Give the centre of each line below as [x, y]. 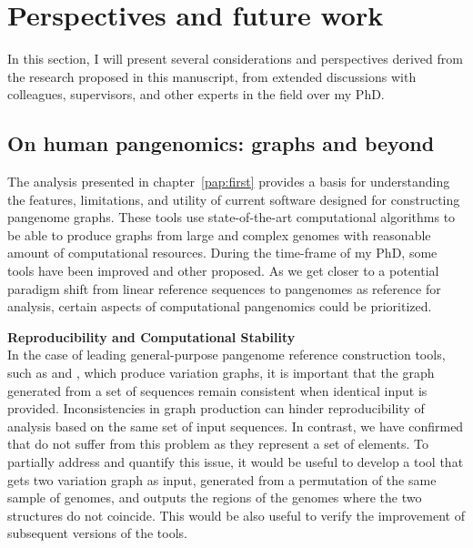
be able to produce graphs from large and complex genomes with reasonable [219, 234]
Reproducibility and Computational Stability [151, 336]
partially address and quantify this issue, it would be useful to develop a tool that [236, 462]
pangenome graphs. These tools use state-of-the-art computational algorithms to [231, 217]
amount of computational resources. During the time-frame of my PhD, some [222, 253]
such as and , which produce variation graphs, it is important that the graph [221, 373]
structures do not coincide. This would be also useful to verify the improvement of [236, 515]
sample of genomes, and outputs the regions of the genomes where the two [215, 497]
